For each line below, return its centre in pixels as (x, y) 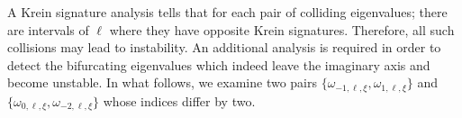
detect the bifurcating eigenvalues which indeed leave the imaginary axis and (219, 64)
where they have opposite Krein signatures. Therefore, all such (282, 29)
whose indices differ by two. (179, 100)
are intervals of (48, 29)
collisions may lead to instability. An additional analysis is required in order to (224, 47)
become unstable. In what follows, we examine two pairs (163, 82)
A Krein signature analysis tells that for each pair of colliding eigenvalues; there (227, 12)
